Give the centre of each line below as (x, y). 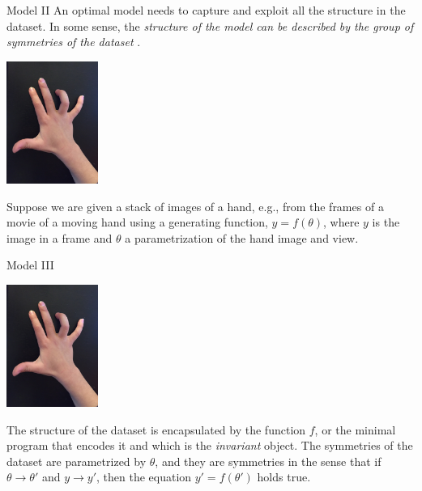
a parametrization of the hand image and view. (242, 237)
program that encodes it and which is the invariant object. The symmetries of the (210, 445)
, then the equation (144, 477)
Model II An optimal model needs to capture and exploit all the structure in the (206, 10)
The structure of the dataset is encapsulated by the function (156, 429)
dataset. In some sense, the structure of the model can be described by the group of (210, 25)
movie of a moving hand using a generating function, (137, 222)
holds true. (284, 477)
